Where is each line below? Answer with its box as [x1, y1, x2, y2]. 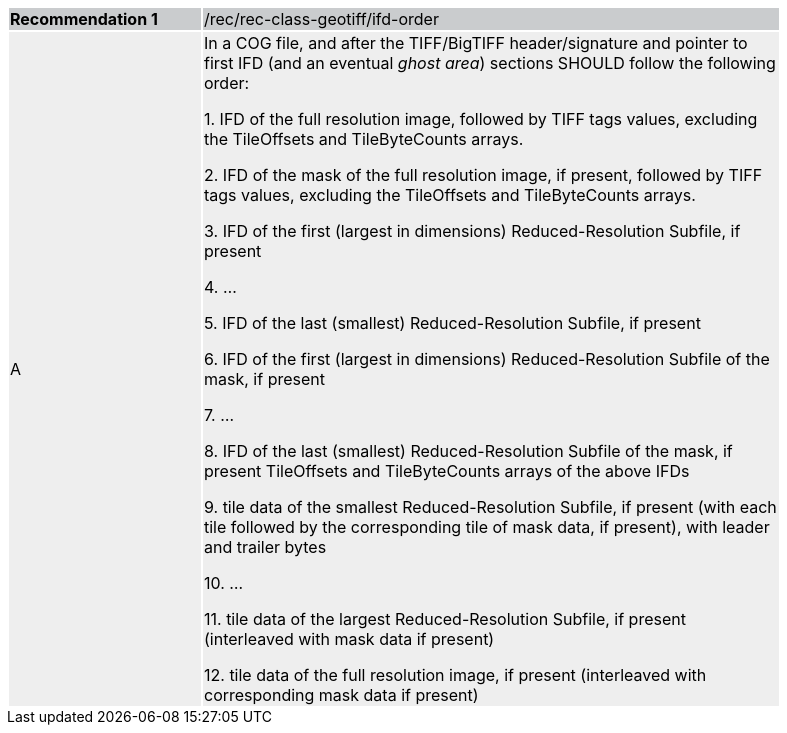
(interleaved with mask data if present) [204, 629, 495, 649]
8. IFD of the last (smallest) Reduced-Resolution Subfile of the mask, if [204, 441, 733, 461]
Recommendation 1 [10, 9, 158, 29]
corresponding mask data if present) [204, 685, 479, 705]
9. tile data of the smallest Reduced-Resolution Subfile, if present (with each [204, 497, 777, 517]
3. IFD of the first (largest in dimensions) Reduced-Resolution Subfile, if [204, 221, 741, 241]
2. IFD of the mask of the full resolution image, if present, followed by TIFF [204, 165, 763, 185]
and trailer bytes [204, 537, 327, 557]
